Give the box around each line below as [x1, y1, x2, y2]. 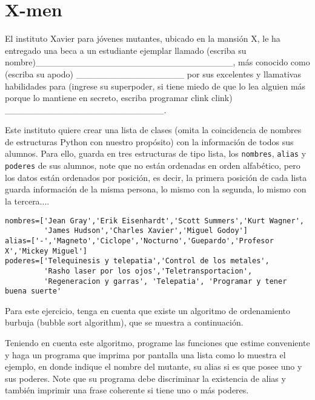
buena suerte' [5, 287, 62, 296]
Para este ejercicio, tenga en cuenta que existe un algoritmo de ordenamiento [5, 304, 291, 316]
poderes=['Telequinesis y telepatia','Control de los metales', [5, 257, 270, 266]
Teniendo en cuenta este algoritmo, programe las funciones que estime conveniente [5, 336, 310, 349]
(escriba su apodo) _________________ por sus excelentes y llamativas [5, 67, 301, 80]
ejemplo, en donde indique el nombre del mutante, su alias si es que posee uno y [5, 360, 302, 373]
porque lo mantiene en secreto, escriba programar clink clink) [5, 91, 233, 104]
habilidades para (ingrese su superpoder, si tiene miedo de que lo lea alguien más [5, 79, 306, 92]
